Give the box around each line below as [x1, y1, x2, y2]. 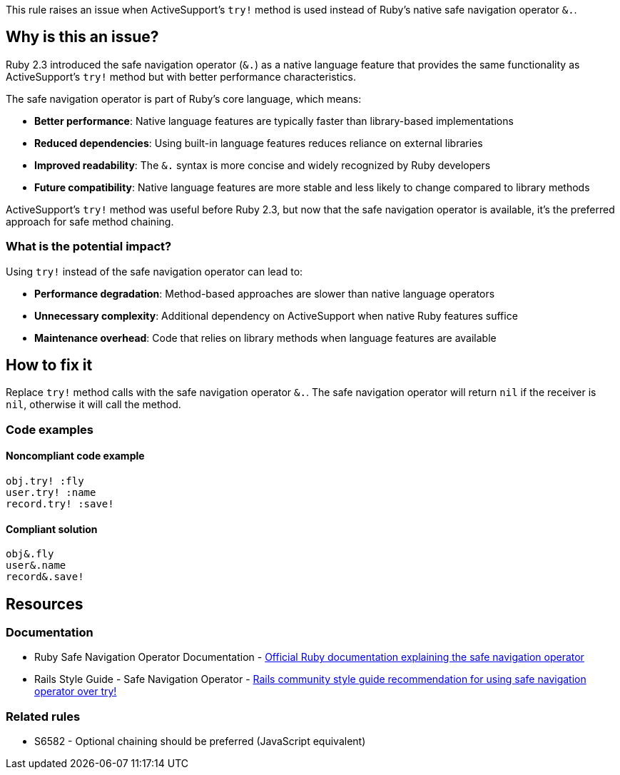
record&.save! [6, 571, 84, 583]
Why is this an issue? [6, 28, 159, 46]
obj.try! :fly [6, 475, 84, 487]
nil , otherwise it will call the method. [6, 398, 181, 411]
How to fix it [6, 356, 93, 375]
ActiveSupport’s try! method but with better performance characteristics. [6, 70, 356, 83]
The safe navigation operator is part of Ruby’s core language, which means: [6, 92, 362, 105]
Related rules [6, 709, 81, 724]
